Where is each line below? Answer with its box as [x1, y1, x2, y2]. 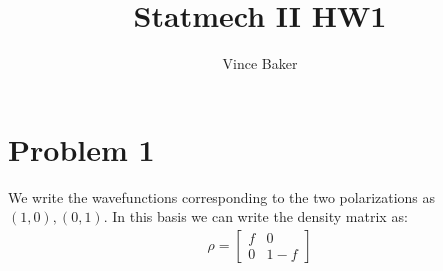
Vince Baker [222, 53, 298, 74]
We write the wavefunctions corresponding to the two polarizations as [8, 186, 436, 207]
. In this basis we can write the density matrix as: [103, 206, 408, 227]
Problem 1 [8, 128, 155, 169]
